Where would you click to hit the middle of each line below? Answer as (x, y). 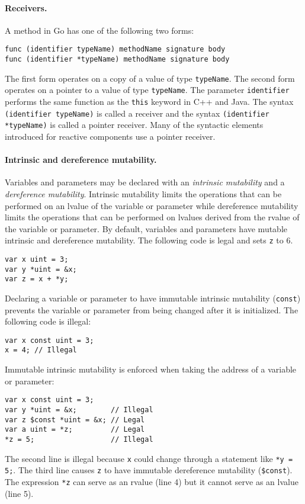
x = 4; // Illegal (41, 350)
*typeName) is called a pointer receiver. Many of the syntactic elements (134, 125)
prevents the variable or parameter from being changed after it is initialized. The (152, 309)
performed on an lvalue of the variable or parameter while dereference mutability (152, 205)
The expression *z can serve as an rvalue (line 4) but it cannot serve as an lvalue (152, 481)
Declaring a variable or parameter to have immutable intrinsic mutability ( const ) (153, 298)
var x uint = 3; (37, 259)
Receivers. (26, 7)
